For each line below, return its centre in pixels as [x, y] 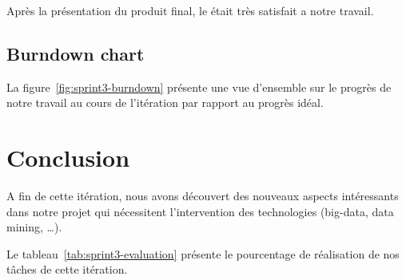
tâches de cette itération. [67, 269]
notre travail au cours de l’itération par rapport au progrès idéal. [165, 103]
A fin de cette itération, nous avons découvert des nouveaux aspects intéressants [203, 196]
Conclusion [68, 158]
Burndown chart [76, 53]
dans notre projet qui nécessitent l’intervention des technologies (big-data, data [200, 211]
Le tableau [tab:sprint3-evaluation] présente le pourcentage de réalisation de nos [203, 253]
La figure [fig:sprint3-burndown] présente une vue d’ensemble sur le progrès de [199, 87]
